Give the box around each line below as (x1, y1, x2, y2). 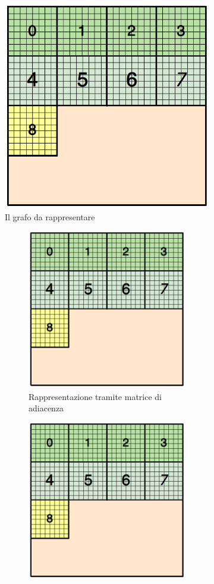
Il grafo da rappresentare (5, 211, 95, 223)
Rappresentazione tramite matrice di (29, 390, 162, 402)
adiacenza (29, 402, 64, 414)
